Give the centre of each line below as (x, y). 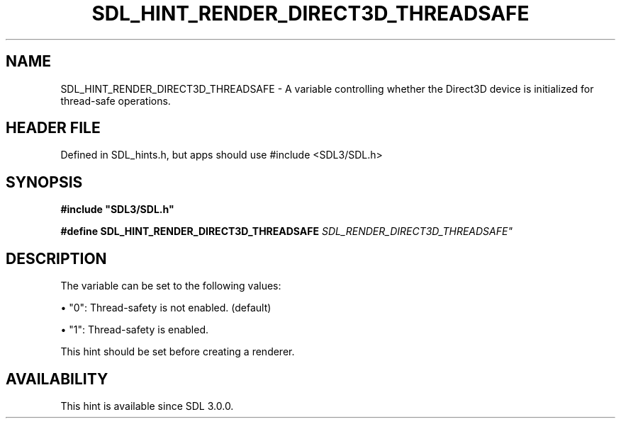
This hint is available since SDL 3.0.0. (147, 406)
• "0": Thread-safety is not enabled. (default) (166, 308)
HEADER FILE (53, 128)
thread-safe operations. (116, 101)
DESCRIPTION (56, 258)
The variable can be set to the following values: (171, 286)
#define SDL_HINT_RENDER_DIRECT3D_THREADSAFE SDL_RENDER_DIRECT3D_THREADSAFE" (286, 231)
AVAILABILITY (57, 379)
